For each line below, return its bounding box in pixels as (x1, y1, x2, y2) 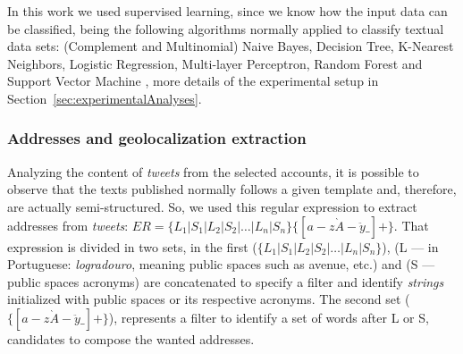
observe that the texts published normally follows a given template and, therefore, (7, 180, 457, 198)
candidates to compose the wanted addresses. (7, 329, 255, 348)
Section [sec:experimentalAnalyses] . (7, 88, 202, 107)
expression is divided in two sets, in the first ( (7, 237, 257, 256)
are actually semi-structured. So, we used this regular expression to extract (7, 197, 417, 215)
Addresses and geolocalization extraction (7, 127, 307, 149)
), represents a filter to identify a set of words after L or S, (108, 308, 429, 326)
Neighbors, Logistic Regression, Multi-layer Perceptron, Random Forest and (7, 54, 423, 72)
